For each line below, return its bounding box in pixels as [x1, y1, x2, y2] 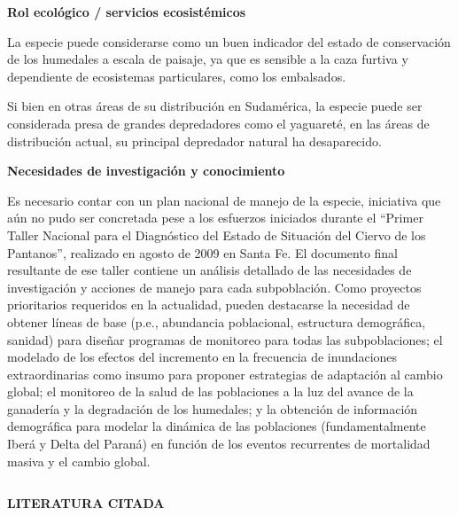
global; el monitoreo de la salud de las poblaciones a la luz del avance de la [7, 382, 414, 401]
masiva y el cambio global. [7, 451, 151, 470]
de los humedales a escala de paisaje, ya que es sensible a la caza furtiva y [7, 50, 408, 68]
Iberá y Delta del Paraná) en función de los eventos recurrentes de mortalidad [7, 434, 431, 453]
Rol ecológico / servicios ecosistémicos [7, 3, 246, 20]
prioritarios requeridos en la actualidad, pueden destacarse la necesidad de [7, 295, 410, 314]
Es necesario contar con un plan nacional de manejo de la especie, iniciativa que [7, 191, 441, 209]
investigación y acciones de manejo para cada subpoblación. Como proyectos [7, 278, 422, 296]
